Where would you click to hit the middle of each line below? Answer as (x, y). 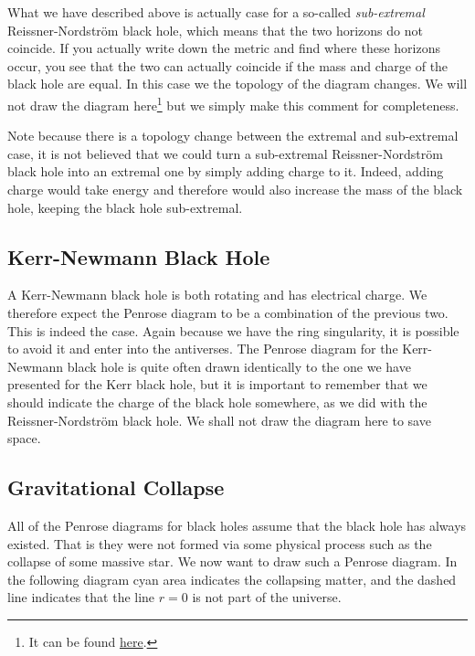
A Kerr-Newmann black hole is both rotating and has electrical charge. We (217, 295)
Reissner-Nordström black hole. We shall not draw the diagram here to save (219, 420)
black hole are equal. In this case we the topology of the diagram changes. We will (237, 84)
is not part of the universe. (267, 597)
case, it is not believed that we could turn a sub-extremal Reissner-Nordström (225, 153)
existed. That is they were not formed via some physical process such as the (220, 543)
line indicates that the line (81, 597)
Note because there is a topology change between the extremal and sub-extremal (233, 136)
